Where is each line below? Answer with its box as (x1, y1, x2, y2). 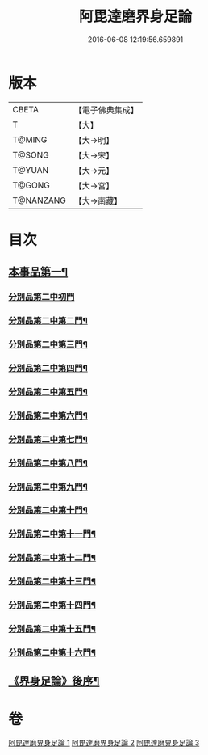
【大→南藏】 (73, 195, 123, 206)
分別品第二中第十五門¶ (8, 623, 97, 635)
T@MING (12, 134, 48, 146)
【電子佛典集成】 (73, 104, 139, 116)
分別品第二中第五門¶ (8, 386, 89, 397)
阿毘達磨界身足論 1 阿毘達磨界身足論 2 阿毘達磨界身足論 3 (8, 738, 200, 748)
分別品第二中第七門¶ (8, 433, 89, 445)
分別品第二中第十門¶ (8, 504, 89, 516)
